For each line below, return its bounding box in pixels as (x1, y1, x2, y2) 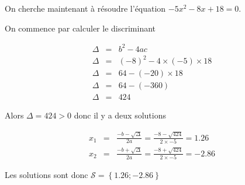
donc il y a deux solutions (74, 109, 166, 121)
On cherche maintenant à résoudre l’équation (5, 2, 166, 14)
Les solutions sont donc (5, 169, 88, 181)
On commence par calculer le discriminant (5, 22, 156, 34)
